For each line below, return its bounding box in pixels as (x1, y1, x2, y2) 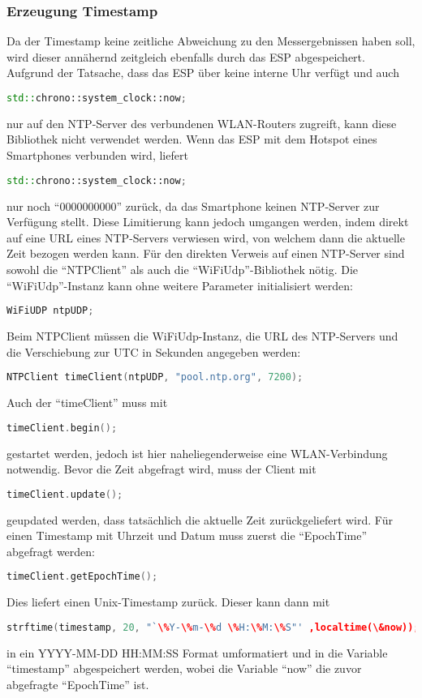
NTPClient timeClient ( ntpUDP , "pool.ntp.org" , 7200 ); (6, 371, 304, 383)
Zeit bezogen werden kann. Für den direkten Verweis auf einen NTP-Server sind (6, 245, 405, 262)
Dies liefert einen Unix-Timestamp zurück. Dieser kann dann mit (6, 593, 330, 610)
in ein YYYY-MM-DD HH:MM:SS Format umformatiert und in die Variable (6, 644, 388, 661)
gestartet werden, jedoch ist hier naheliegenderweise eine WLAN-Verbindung (6, 444, 388, 461)
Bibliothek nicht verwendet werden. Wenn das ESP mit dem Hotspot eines (6, 131, 377, 148)
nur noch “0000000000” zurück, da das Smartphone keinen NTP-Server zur (6, 197, 380, 214)
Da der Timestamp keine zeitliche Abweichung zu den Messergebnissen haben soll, (6, 32, 416, 49)
